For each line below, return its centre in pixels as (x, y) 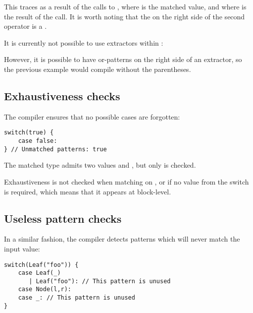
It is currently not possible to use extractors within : (84, 42)
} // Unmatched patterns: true (55, 149)
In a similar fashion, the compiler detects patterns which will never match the (122, 239)
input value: (22, 248)
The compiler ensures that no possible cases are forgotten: (92, 116)
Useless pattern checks (63, 218)
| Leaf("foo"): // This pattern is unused (100, 281)
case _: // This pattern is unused (76, 298)
